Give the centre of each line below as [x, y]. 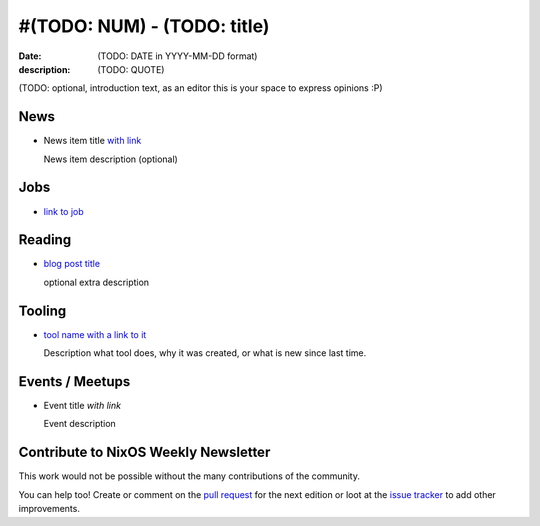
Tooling [42, 310]
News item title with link [92, 141]
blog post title [71, 264]
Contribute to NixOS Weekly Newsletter [144, 452]
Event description [80, 424]
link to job [63, 211]
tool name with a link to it [95, 334]
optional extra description [96, 282]
